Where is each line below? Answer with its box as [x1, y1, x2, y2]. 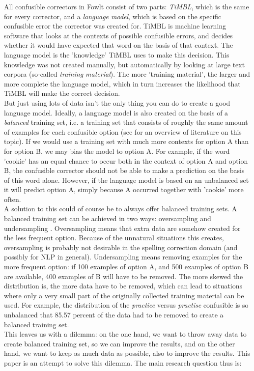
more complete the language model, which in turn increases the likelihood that [4, 78, 241, 88]
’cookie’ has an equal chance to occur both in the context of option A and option [4, 155, 248, 166]
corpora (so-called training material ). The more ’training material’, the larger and [4, 69, 250, 79]
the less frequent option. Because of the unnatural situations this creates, [4, 232, 224, 243]
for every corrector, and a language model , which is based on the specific [4, 11, 222, 21]
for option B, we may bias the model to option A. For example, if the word [4, 145, 230, 156]
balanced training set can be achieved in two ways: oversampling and [4, 213, 211, 224]
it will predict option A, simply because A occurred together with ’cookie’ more [4, 184, 244, 195]
